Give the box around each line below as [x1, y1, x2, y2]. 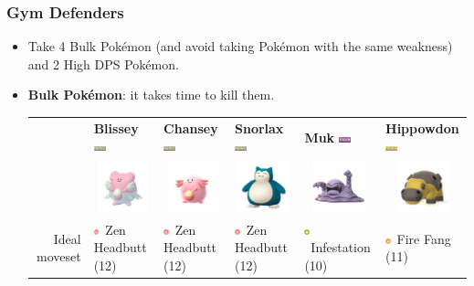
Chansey [163, 118, 218, 137]
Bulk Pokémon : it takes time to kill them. [27, 85, 275, 104]
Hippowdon [385, 118, 459, 137]
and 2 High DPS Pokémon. [27, 54, 179, 73]
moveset [37, 247, 81, 266]
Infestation [311, 238, 371, 257]
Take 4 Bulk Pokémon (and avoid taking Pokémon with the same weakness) [27, 37, 453, 56]
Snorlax [234, 118, 284, 137]
